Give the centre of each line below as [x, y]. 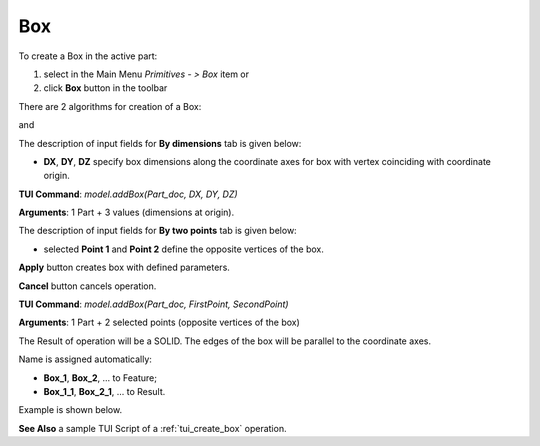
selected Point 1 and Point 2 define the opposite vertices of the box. [183, 249]
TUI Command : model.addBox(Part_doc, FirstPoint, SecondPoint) [153, 304]
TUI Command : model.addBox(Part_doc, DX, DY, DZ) [128, 194]
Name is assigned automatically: [85, 359]
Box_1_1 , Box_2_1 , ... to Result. [104, 391]
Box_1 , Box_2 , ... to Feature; [100, 377]
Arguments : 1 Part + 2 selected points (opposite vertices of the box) [159, 322]
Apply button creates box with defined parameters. [124, 267]
